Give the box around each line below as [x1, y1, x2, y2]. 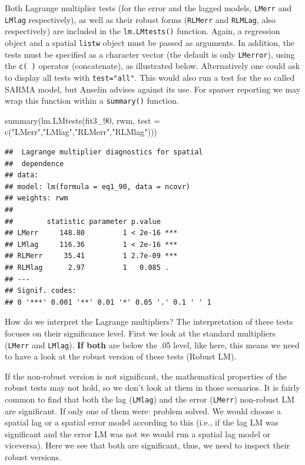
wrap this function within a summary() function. [5, 94, 179, 107]
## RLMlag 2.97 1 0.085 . [5, 263, 170, 272]
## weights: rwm [5, 194, 68, 203]
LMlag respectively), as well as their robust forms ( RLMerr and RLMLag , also [5, 13, 276, 25]
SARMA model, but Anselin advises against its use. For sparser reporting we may [5, 83, 301, 95]
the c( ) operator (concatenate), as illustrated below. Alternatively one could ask [5, 60, 300, 72]
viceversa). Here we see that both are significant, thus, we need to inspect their [5, 439, 290, 451]
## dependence [5, 159, 64, 168]
